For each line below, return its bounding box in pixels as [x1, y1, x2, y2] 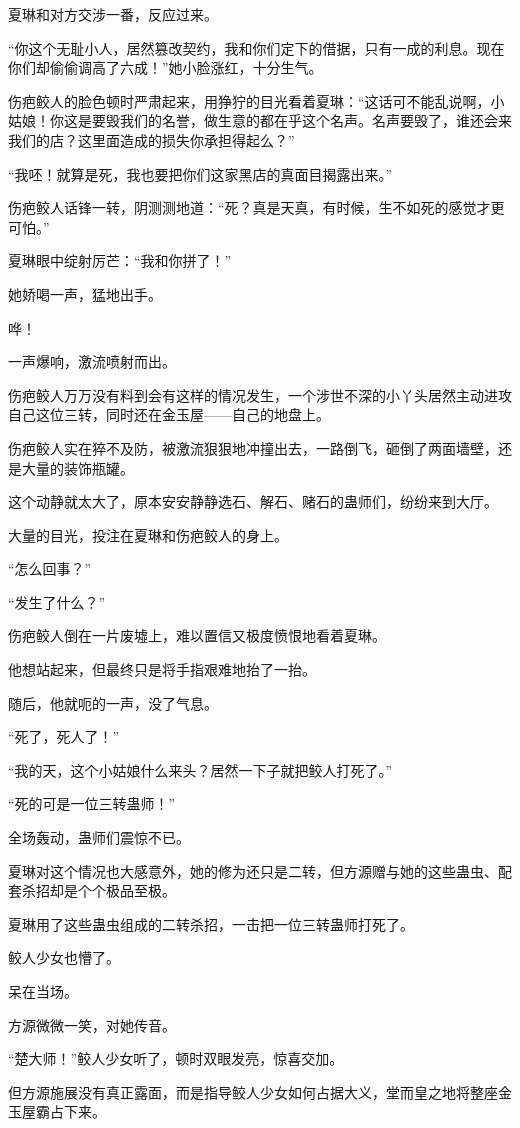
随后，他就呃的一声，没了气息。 [8, 692, 218, 713]
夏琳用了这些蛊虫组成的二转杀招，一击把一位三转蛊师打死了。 [8, 913, 414, 934]
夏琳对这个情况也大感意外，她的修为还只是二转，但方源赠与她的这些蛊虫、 [8, 860, 498, 881]
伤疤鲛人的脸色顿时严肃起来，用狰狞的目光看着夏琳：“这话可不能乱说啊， [8, 90, 491, 111]
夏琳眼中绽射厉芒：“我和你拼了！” [8, 250, 232, 271]
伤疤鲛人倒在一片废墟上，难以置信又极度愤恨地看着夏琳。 [8, 625, 386, 646]
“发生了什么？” [8, 591, 106, 612]
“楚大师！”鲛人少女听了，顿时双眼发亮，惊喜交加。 [8, 1048, 344, 1069]
